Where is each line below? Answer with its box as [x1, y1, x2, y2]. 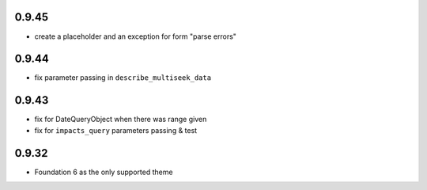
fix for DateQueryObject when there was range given [34, 115, 207, 124]
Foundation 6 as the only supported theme [34, 167, 173, 177]
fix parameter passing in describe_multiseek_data [34, 73, 212, 82]
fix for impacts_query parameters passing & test [34, 125, 198, 135]
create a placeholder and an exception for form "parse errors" [34, 32, 237, 41]
